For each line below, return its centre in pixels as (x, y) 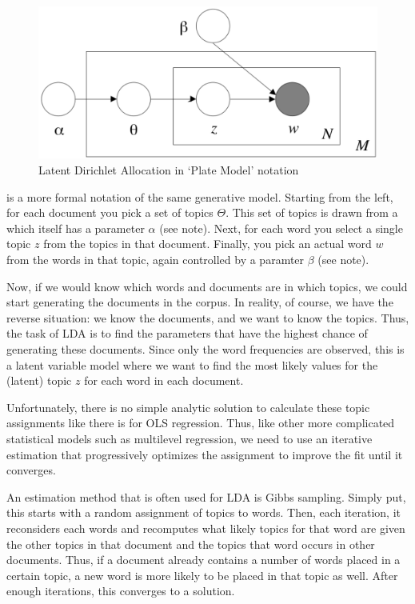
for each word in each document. (164, 380)
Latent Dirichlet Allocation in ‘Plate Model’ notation (169, 170)
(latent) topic (39, 380)
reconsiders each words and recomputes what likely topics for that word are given (206, 528)
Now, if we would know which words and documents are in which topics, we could (207, 286)
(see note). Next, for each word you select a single (281, 228)
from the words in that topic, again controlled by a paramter (156, 260)
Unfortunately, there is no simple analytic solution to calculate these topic (188, 407)
